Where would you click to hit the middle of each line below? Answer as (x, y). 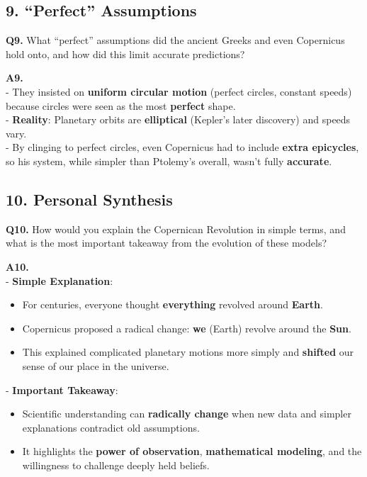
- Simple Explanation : (60, 280)
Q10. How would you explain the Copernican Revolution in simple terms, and (176, 229)
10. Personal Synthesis (89, 199)
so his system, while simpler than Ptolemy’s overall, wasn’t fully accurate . (169, 161)
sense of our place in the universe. (96, 365)
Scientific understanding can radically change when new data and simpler (187, 414)
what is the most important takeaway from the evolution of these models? (166, 243)
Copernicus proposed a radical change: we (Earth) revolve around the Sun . (187, 328)
